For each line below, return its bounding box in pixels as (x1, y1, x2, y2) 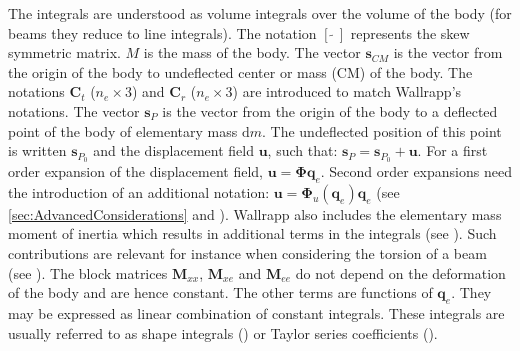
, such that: (267, 140, 338, 161)
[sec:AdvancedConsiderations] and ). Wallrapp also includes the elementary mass (8, 203, 502, 224)
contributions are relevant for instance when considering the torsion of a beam (8, 243, 487, 263)
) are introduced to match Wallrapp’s (232, 81, 462, 102)
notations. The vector (8, 100, 140, 121)
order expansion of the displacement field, (8, 161, 263, 182)
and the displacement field (93, 140, 254, 161)
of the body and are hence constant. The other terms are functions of (8, 282, 433, 303)
